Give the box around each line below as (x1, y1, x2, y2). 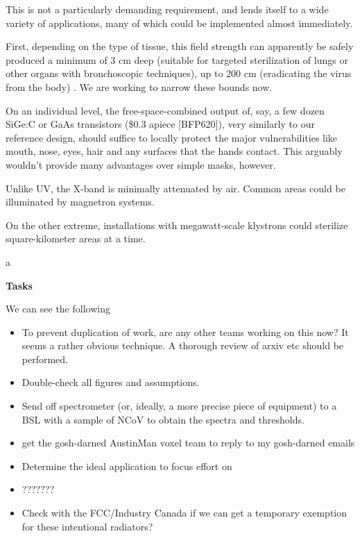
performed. (22, 351, 69, 366)
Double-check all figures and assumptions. (22, 375, 200, 390)
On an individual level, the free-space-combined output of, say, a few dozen (6, 103, 325, 117)
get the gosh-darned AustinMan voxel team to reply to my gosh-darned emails (22, 435, 355, 450)
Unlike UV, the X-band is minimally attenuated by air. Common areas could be (6, 181, 345, 195)
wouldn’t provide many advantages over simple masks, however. (6, 157, 276, 171)
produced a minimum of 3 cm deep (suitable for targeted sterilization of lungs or (6, 52, 348, 67)
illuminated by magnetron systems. (6, 194, 155, 209)
